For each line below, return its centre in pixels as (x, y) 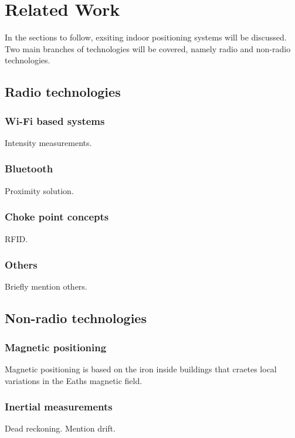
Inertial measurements (59, 407)
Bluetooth (29, 169)
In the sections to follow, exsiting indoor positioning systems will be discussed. (146, 37)
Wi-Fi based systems (55, 120)
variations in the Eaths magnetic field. (74, 380)
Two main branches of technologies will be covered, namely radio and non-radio (148, 48)
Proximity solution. (39, 190)
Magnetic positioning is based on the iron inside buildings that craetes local (141, 369)
